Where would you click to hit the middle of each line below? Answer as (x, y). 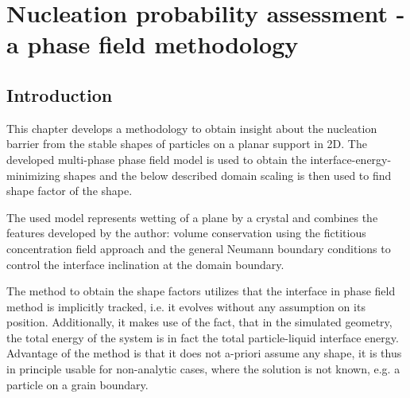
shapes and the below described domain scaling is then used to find (228, 175)
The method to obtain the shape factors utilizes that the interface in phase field (201, 291)
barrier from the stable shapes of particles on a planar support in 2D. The (187, 144)
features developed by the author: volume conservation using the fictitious (186, 233)
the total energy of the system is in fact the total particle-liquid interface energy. (203, 337)
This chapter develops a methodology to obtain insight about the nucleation (192, 128)
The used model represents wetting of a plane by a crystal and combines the (192, 217)
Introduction (60, 94)
